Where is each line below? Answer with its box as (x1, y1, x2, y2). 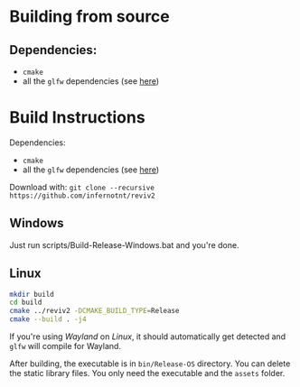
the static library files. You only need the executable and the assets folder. (9, 368, 286, 379)
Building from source (9, 6, 170, 27)
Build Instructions (9, 107, 146, 128)
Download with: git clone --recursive (9, 181, 155, 192)
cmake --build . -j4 (9, 315, 88, 324)
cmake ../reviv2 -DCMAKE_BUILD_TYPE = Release (9, 307, 180, 316)
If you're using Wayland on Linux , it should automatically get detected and (9, 331, 286, 342)
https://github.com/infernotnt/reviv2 (9, 191, 155, 200)
